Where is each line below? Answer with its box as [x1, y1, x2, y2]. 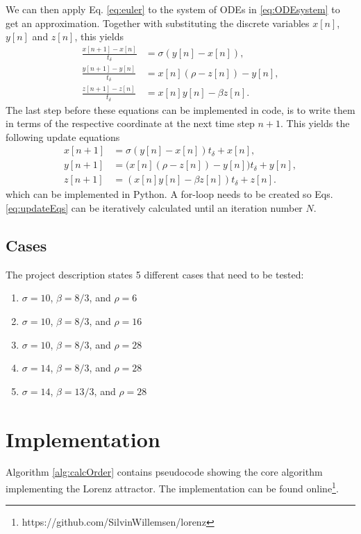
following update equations [6, 129, 120, 144]
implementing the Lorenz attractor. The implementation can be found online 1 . [6, 479, 339, 495]
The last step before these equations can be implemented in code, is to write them [6, 102, 355, 117]
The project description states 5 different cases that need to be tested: [6, 267, 304, 281]
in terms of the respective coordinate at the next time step [6, 116, 255, 131]
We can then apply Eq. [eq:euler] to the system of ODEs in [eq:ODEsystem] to [6, 2, 340, 16]
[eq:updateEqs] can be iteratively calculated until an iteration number [6, 200, 303, 215]
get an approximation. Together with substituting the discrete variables [6, 15, 310, 30]
